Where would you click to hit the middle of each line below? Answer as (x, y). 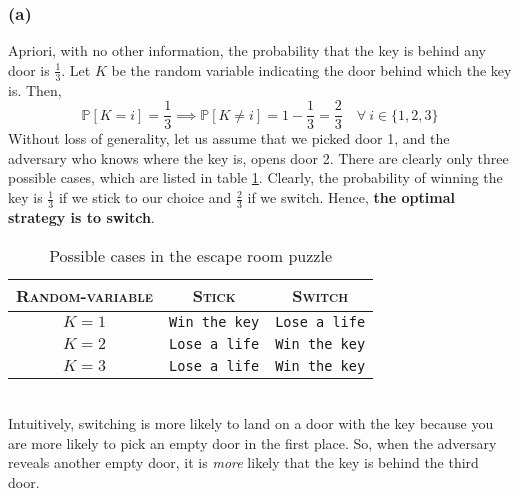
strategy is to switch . (81, 216)
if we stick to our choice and (145, 197)
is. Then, (35, 89)
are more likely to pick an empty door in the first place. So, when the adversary (252, 442)
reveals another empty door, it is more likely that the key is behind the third (243, 462)
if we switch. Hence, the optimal (351, 197)
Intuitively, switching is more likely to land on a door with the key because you (251, 423)
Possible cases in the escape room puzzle (191, 255)
